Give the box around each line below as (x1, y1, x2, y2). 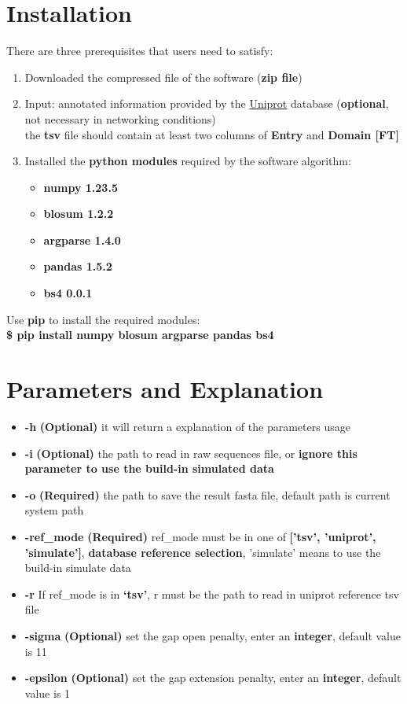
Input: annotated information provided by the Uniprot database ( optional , (24, 95, 389, 112)
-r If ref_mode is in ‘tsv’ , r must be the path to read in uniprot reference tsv (24, 585, 399, 602)
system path (24, 502, 84, 518)
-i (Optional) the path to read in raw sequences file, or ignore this (24, 444, 357, 461)
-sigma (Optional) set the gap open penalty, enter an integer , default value (24, 627, 401, 643)
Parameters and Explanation (6, 373, 324, 405)
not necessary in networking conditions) (24, 110, 216, 127)
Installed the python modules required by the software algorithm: (24, 153, 351, 169)
